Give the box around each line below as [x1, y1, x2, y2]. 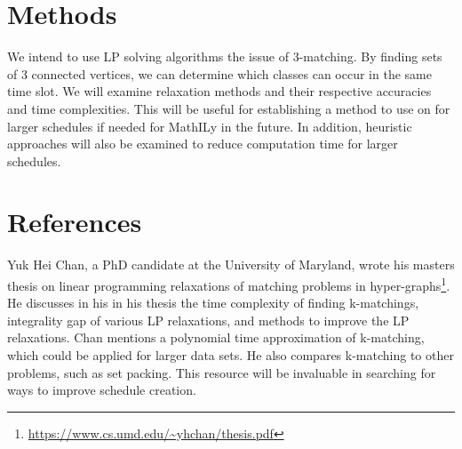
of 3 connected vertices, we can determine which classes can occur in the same [7, 64, 432, 83]
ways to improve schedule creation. [7, 381, 196, 399]
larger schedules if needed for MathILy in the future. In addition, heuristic [7, 116, 412, 135]
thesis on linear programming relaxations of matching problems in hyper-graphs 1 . [7, 274, 450, 294]
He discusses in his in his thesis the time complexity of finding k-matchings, [7, 293, 419, 312]
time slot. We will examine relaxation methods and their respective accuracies [7, 82, 432, 100]
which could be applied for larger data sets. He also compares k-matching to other [7, 346, 454, 365]
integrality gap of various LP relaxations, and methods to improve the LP [7, 310, 410, 329]
